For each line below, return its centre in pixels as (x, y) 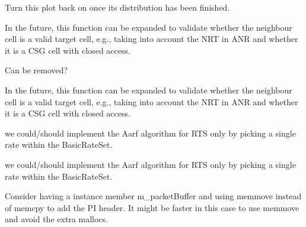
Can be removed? (36, 70)
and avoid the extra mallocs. (56, 219)
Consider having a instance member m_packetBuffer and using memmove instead (153, 196)
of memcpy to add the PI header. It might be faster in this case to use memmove (152, 207)
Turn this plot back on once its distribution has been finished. (117, 7)
